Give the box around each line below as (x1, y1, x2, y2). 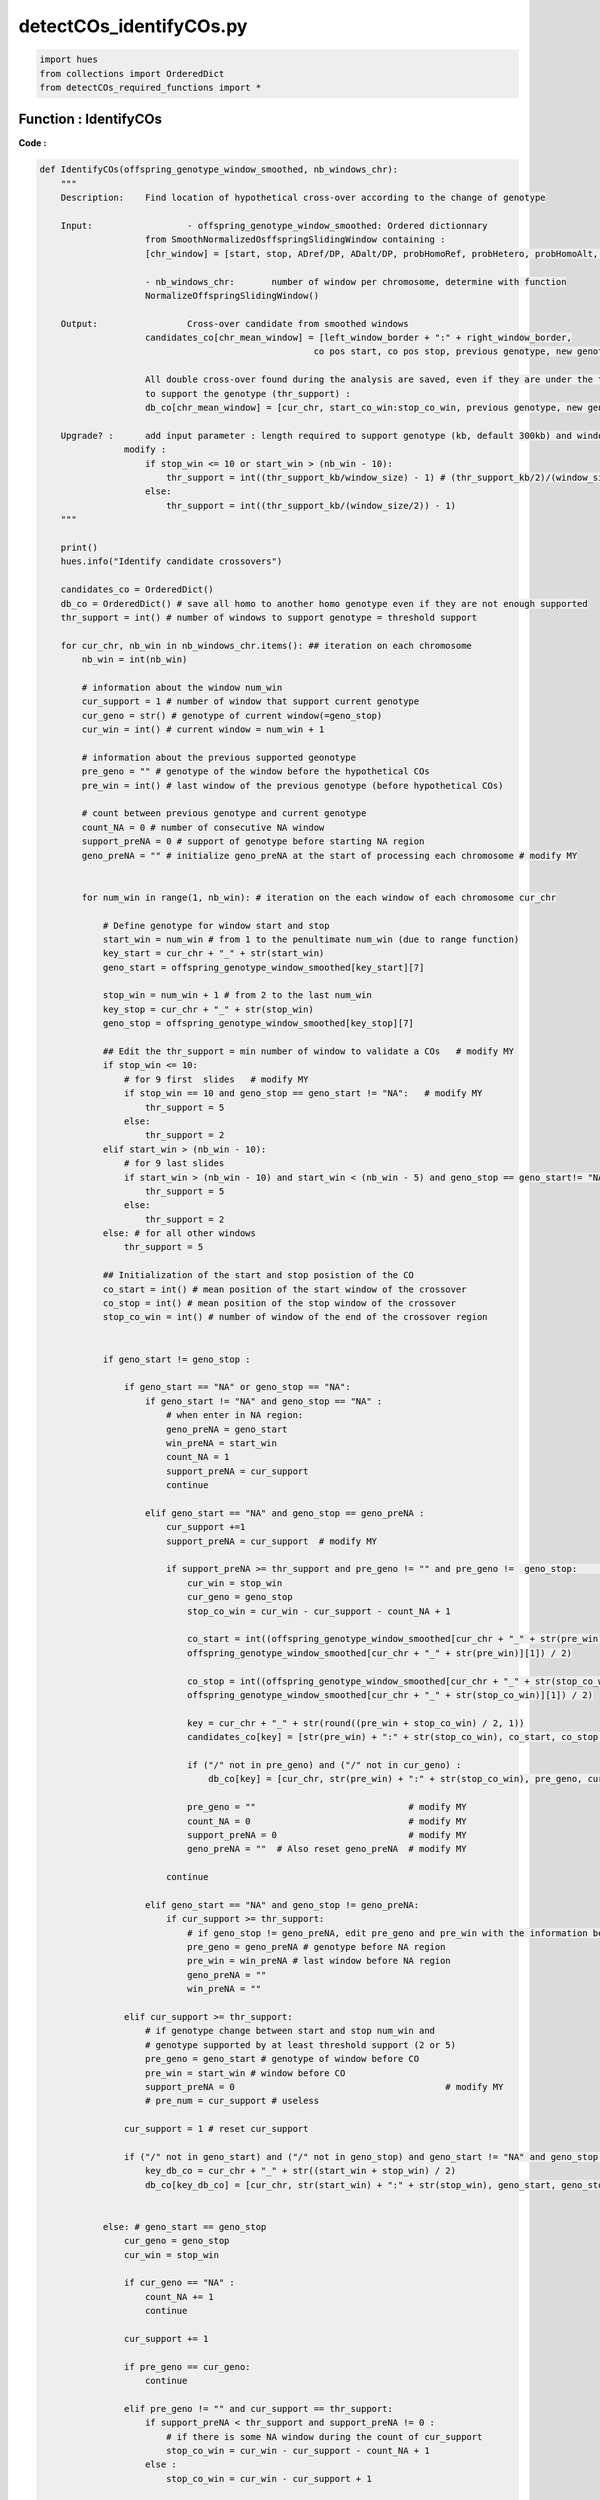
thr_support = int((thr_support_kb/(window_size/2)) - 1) (165, 500, 457, 511)
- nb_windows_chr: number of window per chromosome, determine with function (145, 276, 567, 287)
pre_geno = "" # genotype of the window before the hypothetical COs (81, 766, 430, 777)
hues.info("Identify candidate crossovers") (60, 556, 283, 567)
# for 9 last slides (123, 1158, 225, 1169)
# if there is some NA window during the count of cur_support (165, 2431, 483, 2442)
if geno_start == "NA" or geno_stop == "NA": (123, 1381, 351, 1393)
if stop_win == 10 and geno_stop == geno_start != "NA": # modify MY (123, 1088, 483, 1099)
